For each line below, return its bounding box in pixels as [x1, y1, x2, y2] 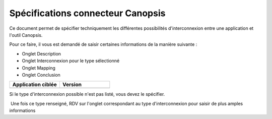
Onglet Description [22, 50, 61, 56]
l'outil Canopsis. [9, 32, 43, 38]
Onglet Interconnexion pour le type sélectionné [22, 58, 120, 64]
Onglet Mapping [22, 65, 55, 71]
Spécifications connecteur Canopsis [9, 8, 166, 19]
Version [62, 81, 82, 88]
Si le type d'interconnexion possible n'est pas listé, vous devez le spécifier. [9, 91, 165, 97]
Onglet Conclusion [22, 72, 60, 78]
